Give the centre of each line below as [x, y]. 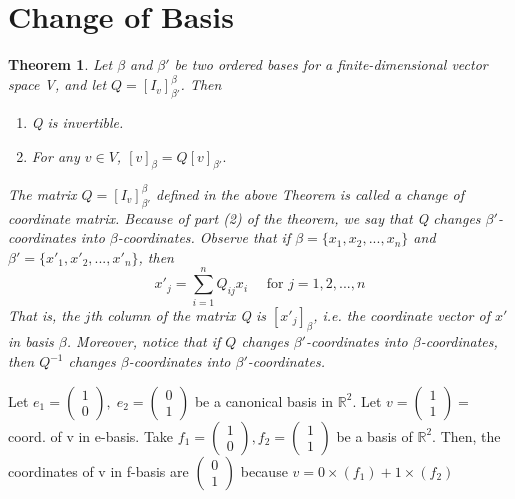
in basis [31, 341]
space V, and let [57, 84]
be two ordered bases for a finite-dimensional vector [331, 64]
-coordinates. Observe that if [204, 237]
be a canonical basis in [264, 400]
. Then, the [466, 435]
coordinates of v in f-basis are [98, 470]
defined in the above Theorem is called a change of [310, 193]
